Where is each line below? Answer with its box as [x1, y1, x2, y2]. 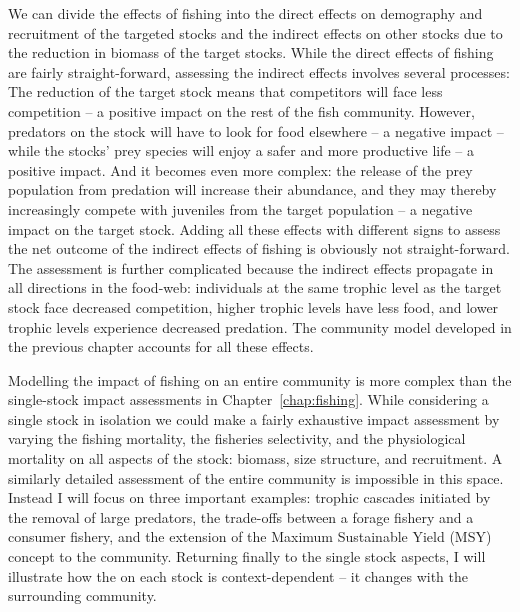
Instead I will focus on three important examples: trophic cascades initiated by [8, 487, 491, 508]
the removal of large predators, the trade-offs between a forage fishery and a [8, 506, 474, 527]
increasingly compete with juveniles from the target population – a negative [8, 198, 473, 219]
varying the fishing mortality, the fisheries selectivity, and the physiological [8, 428, 466, 449]
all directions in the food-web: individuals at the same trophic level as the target [8, 277, 502, 298]
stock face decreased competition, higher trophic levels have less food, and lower [8, 296, 499, 317]
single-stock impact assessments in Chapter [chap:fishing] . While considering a [8, 389, 489, 410]
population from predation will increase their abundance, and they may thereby [8, 179, 497, 200]
